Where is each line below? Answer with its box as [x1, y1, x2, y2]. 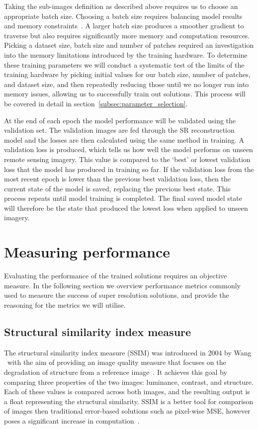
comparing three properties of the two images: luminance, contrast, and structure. [4, 376, 254, 387]
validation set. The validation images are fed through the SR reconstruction [4, 125, 235, 135]
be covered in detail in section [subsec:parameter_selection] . [4, 98, 188, 108]
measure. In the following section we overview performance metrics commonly [4, 280, 241, 290]
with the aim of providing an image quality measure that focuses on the [7, 357, 226, 367]
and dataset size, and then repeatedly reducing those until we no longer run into [4, 79, 249, 89]
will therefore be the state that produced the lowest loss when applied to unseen [4, 202, 248, 213]
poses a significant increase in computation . [4, 415, 140, 426]
